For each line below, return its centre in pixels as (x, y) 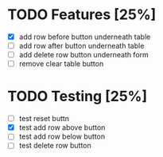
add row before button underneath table (85, 37)
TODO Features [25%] (82, 15)
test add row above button (62, 128)
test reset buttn (44, 119)
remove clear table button (61, 64)
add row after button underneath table (81, 46)
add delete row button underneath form (83, 55)
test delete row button (55, 146)
